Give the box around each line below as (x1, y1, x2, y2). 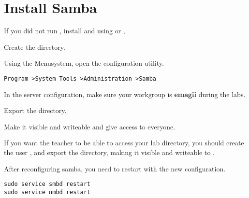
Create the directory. (4, 42, 65, 52)
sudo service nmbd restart (4, 188, 90, 196)
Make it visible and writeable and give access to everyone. (4, 121, 176, 131)
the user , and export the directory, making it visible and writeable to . (4, 147, 215, 157)
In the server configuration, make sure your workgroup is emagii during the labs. (4, 89, 246, 99)
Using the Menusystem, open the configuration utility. (4, 58, 164, 68)
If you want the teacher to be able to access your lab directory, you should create (4, 138, 244, 148)
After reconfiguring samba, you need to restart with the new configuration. (4, 163, 226, 173)
